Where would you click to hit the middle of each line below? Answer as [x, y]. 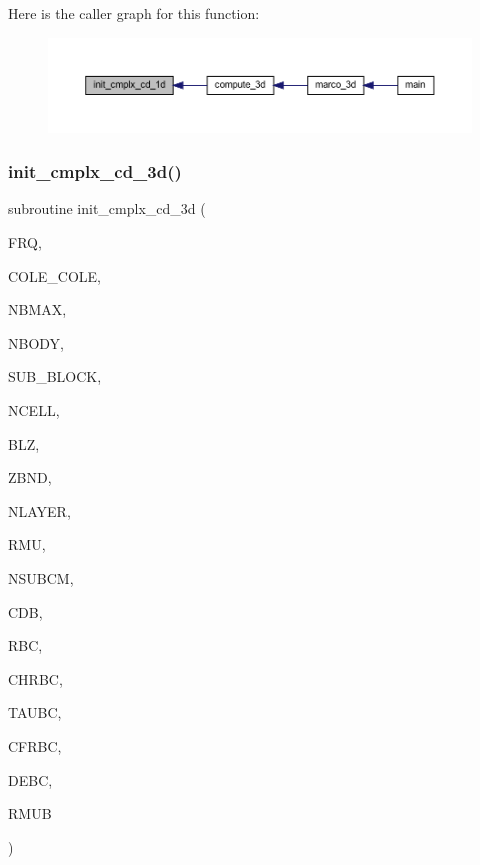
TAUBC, [35, 712]
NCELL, [34, 410]
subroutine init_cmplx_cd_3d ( [107, 208]
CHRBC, [35, 678]
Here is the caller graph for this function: [134, 13]
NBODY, [36, 342]
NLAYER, [39, 510]
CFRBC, [35, 745]
